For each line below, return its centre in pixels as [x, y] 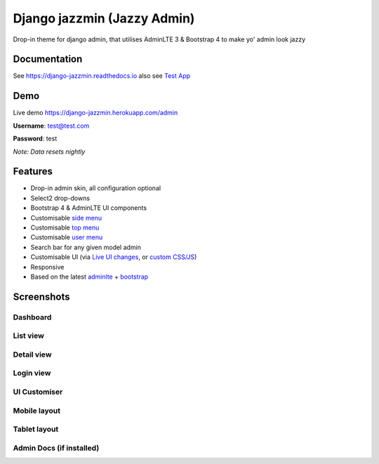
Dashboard [32, 317]
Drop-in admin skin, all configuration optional [96, 188]
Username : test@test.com [51, 126]
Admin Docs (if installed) [56, 448]
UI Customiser [38, 392]
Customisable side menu [66, 218]
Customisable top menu [65, 227]
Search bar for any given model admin [86, 247]
